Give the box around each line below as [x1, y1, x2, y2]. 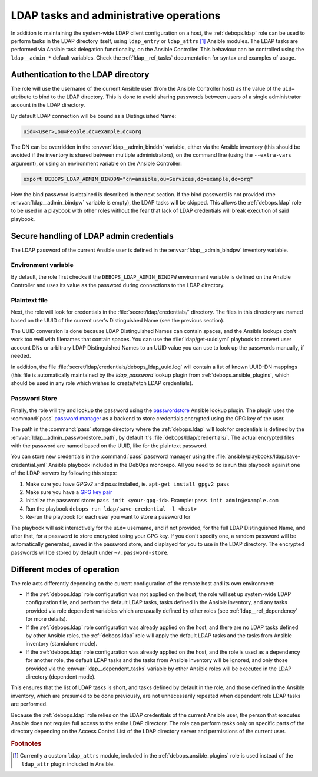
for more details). [25, 615, 68, 623]
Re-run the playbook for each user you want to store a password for [25, 513, 191, 521]
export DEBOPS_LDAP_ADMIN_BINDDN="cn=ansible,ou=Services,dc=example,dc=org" [23, 176, 253, 182]
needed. [11, 353, 31, 360]
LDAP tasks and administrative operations [11, 9, 221, 22]
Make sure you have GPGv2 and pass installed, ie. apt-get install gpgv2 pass [25, 480, 230, 488]
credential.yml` [11, 461, 47, 468]
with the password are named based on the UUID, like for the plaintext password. [11, 442, 208, 449]
